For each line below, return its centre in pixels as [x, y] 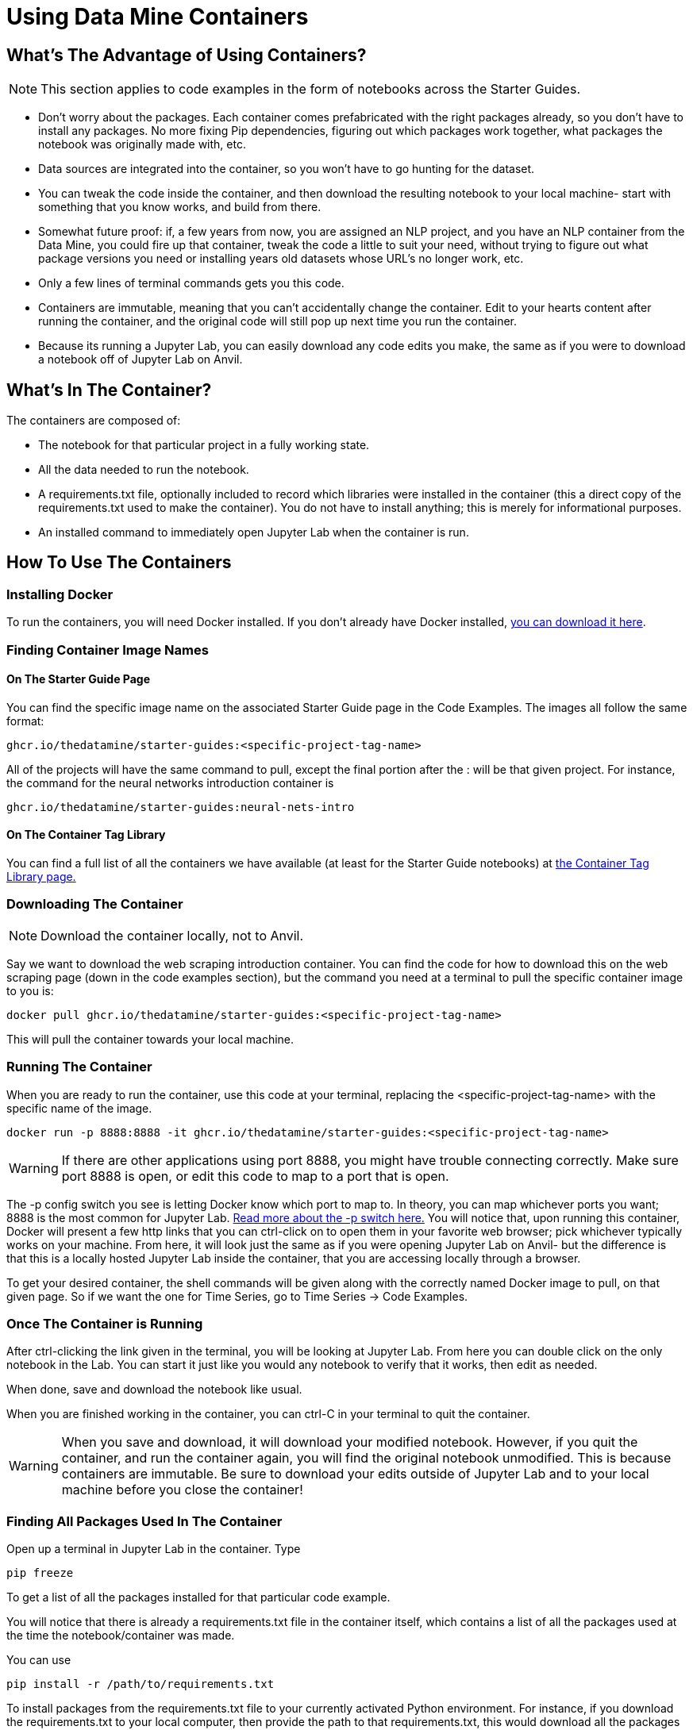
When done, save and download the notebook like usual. [154, 1390]
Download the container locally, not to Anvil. [172, 935]
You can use [39, 1660]
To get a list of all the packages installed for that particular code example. [198, 1597]
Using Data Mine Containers [158, 17]
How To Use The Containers [119, 563]
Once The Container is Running [105, 1323]
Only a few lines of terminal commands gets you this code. [191, 283]
